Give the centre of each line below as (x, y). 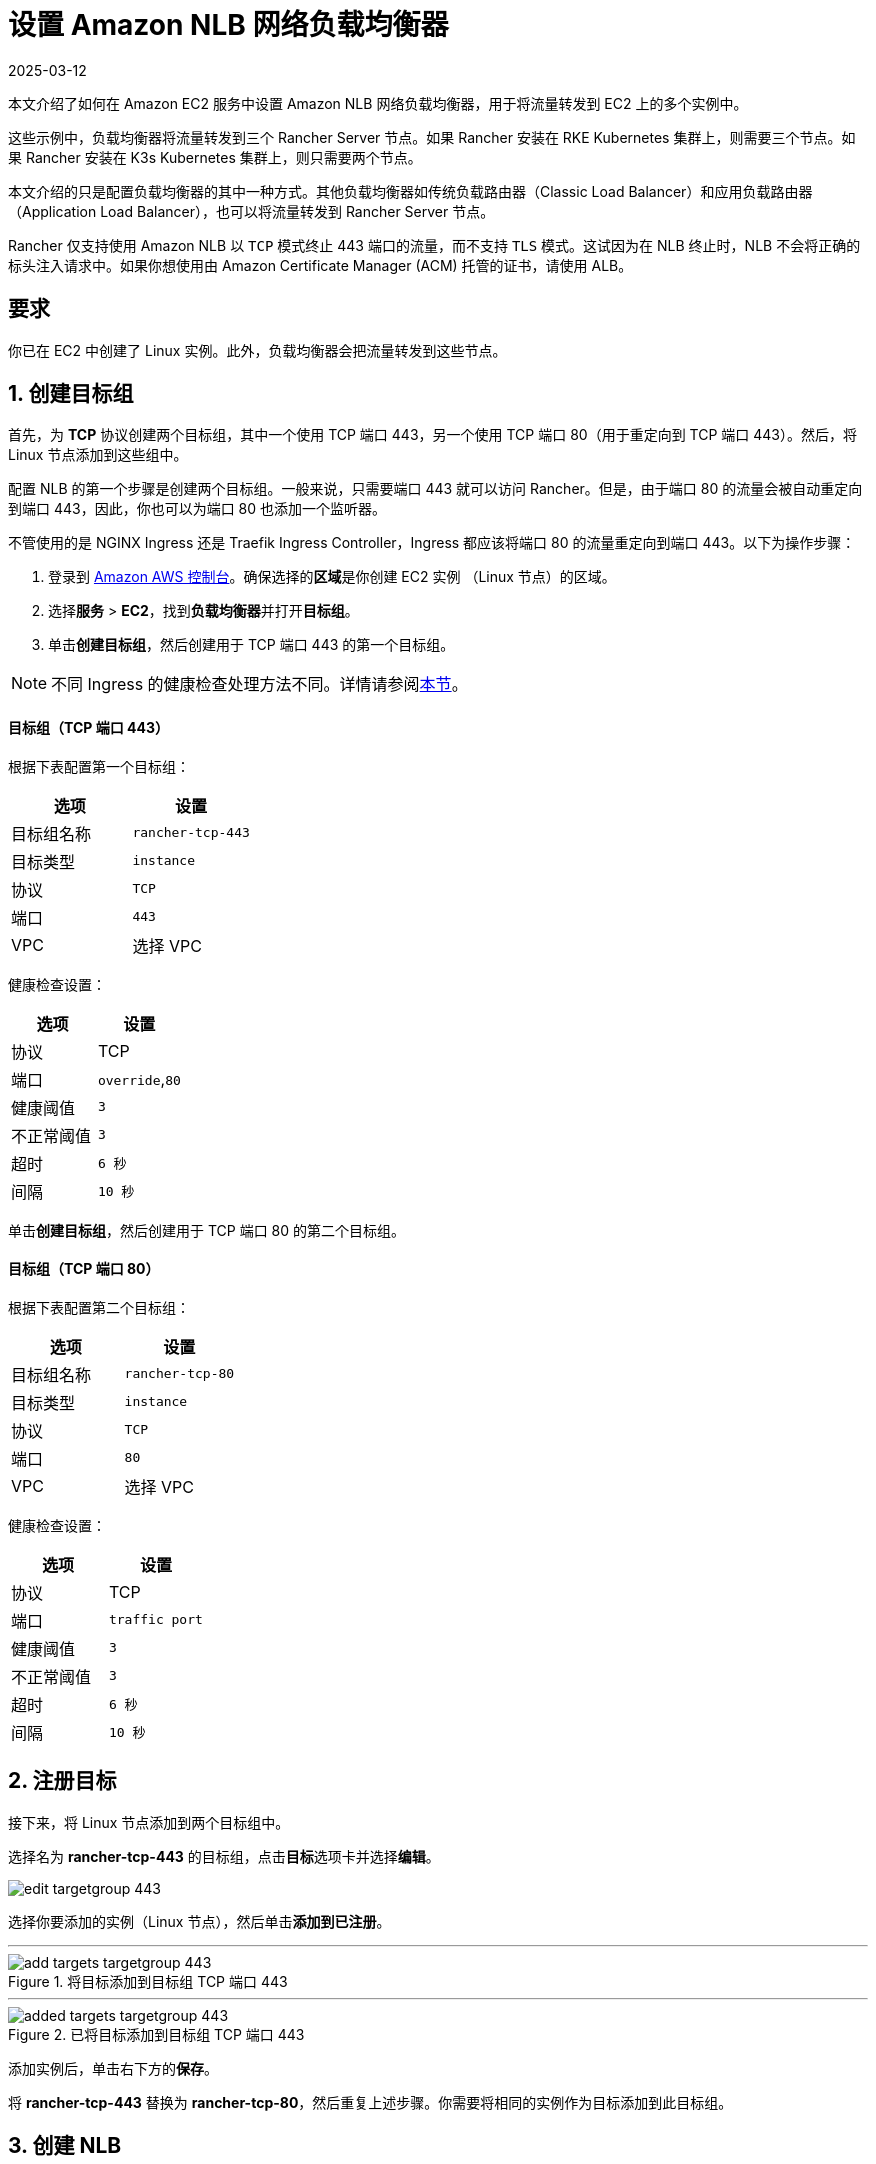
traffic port (155, 1620)
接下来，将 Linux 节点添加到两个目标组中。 (149, 1822)
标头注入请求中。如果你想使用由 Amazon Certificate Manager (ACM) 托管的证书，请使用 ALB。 (320, 265)
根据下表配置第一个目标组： (99, 766)
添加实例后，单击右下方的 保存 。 (113, 2068)
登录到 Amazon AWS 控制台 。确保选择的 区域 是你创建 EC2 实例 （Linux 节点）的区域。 (332, 577)
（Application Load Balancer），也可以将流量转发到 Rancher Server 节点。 (251, 211)
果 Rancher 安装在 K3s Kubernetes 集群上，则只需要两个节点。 (215, 157)
